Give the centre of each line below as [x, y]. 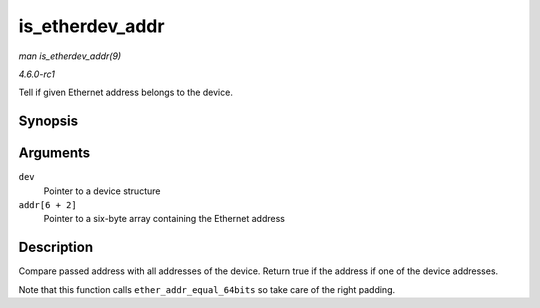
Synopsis [48, 121]
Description [56, 247]
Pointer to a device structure [102, 191]
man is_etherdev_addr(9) [70, 56]
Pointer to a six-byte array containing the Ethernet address [164, 219]
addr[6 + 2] [47, 205]
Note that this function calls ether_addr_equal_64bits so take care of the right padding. [207, 289]
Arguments [54, 153]
